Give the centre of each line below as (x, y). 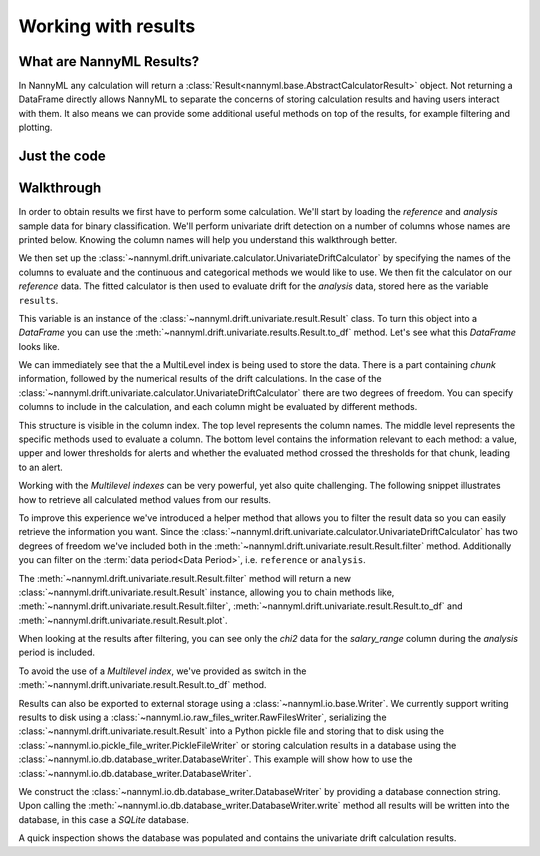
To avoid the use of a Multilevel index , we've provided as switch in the (162, 671)
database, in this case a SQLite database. (104, 819)
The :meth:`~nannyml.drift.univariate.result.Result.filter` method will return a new (185, 578)
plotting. (35, 127)
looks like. (39, 346)
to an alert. (41, 467)
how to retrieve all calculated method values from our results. (145, 499)
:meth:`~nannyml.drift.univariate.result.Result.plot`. (123, 620)
